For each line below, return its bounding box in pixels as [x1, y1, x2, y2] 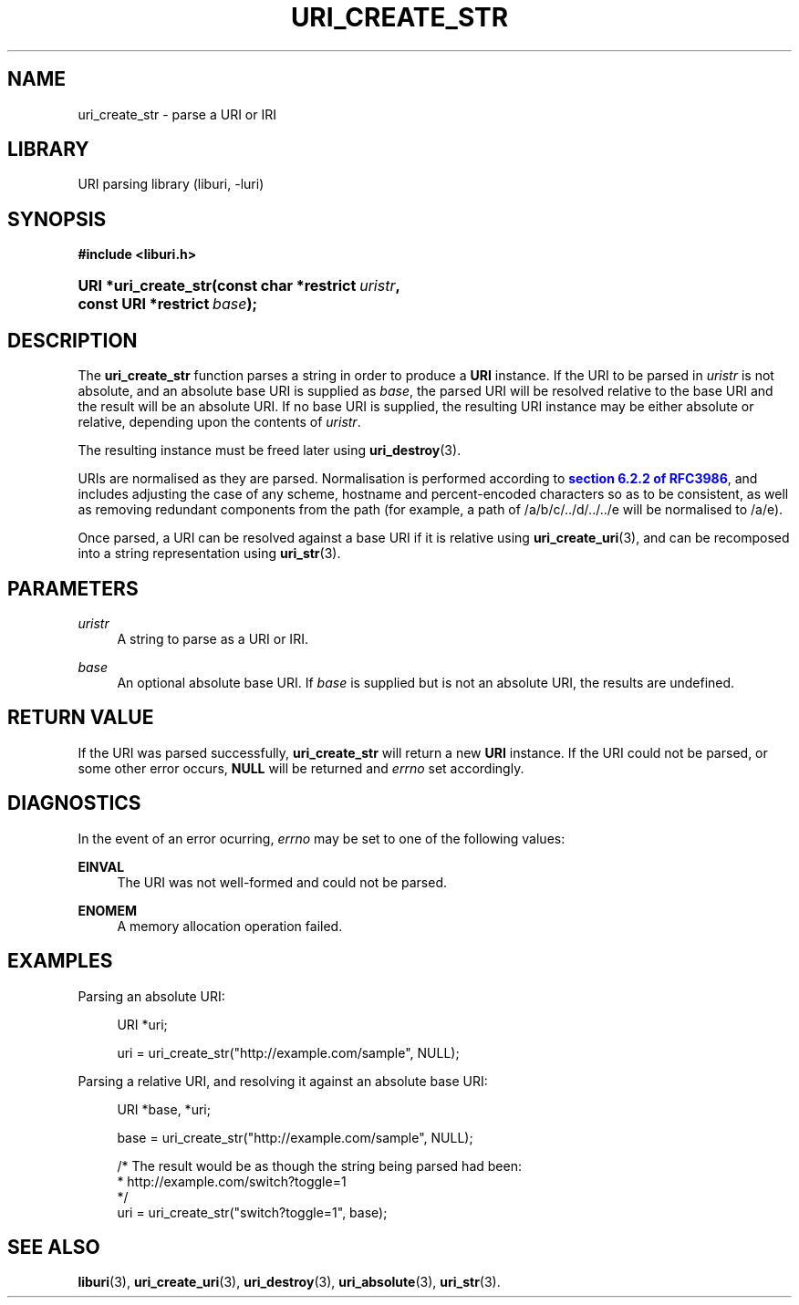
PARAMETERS [7, 576, 139, 600]
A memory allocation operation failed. [117, 917, 343, 934]
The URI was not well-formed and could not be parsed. [117, 874, 448, 890]
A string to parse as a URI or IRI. [117, 630, 308, 647]
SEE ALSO [7, 1235, 100, 1258]
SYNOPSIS [7, 207, 107, 231]
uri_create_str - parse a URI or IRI [78, 106, 276, 122]
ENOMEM [78, 902, 137, 918]
